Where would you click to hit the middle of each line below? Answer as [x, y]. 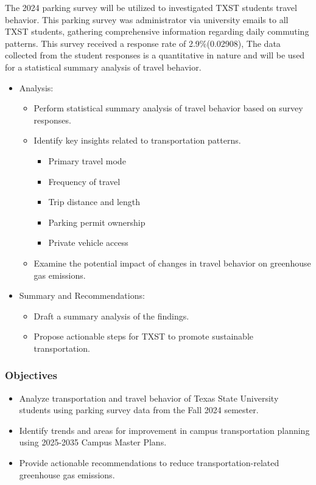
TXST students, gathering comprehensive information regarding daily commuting [157, 31]
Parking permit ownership [97, 222]
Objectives [31, 375]
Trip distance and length [94, 202]
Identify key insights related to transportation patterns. [137, 140]
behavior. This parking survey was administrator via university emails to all [147, 19]
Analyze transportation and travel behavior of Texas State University [149, 398]
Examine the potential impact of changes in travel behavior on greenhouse [172, 263]
